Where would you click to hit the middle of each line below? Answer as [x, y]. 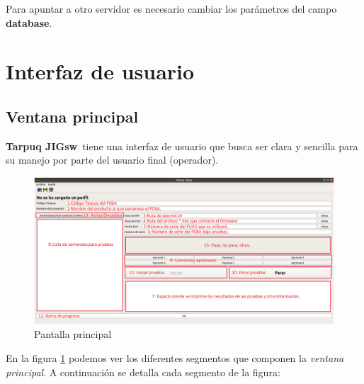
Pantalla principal [73, 334]
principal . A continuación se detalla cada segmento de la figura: [143, 372]
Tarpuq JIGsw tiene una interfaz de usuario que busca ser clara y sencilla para [182, 146]
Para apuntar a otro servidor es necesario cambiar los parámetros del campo [171, 9]
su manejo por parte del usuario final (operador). [112, 160]
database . [29, 22]
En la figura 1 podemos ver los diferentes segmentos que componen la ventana [175, 358]
